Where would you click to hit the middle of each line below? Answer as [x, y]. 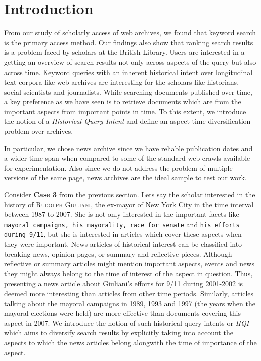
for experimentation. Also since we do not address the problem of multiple [118, 167]
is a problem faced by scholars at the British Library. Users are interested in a [124, 52]
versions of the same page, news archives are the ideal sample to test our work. [125, 177]
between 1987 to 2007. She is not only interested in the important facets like [122, 214]
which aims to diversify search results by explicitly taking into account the [119, 333]
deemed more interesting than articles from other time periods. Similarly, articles [129, 293]
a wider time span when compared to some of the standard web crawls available [127, 158]
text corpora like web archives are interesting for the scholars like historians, [122, 82]
